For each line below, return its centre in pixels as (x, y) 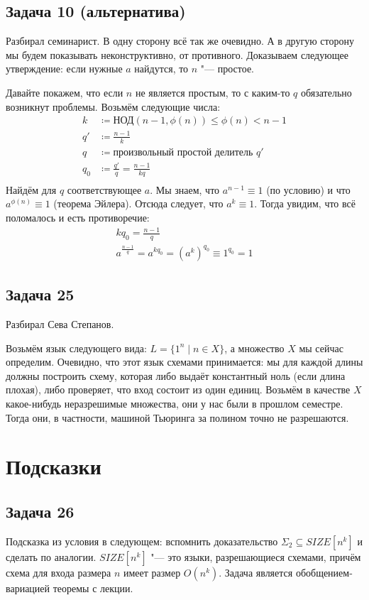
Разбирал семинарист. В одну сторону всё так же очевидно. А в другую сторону (180, 41)
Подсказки (54, 466)
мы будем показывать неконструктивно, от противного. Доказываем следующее (177, 54)
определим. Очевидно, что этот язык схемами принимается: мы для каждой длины (184, 362)
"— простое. (227, 69)
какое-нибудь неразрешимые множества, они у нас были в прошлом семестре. (175, 403)
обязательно (326, 92)
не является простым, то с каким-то (213, 92)
